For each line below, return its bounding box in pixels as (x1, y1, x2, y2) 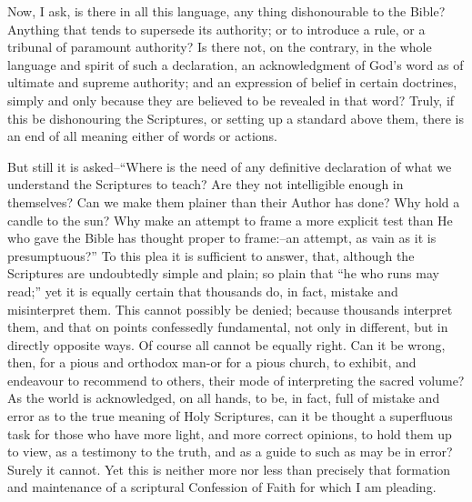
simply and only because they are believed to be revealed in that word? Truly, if (7, 90, 455, 109)
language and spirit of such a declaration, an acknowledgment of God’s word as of (7, 55, 464, 74)
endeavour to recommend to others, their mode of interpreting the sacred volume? (7, 370, 465, 389)
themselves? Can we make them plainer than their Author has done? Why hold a (7, 192, 460, 211)
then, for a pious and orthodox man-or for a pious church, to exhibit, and (7, 353, 417, 372)
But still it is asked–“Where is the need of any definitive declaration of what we (7, 156, 452, 176)
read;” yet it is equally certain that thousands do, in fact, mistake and (7, 281, 398, 300)
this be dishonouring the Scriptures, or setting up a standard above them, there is (7, 108, 465, 127)
